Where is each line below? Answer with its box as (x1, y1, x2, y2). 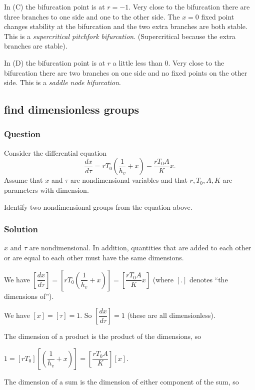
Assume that (4, 175, 43, 185)
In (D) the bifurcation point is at (4, 57, 105, 68)
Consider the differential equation (4, 147, 107, 158)
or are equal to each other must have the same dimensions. (4, 252, 184, 262)
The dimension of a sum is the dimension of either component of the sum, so (4, 376, 239, 386)
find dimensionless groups (4, 102, 139, 117)
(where (152, 274, 174, 284)
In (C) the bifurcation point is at (4, 2, 105, 12)
